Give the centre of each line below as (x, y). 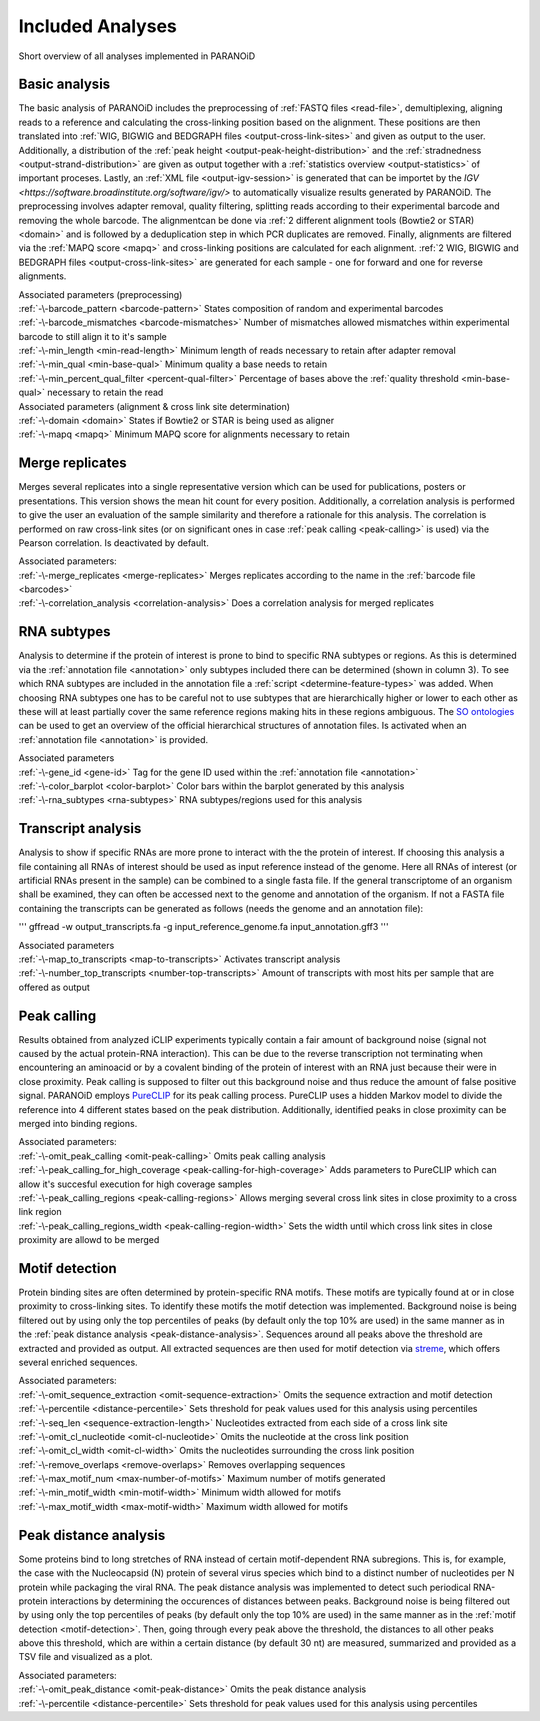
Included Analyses (97, 26)
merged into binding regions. (78, 1123)
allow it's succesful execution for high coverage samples (135, 1184)
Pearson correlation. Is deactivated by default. (113, 542)
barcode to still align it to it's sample (92, 336)
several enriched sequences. (78, 1362)
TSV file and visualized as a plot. (86, 1657)
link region (40, 1212)
